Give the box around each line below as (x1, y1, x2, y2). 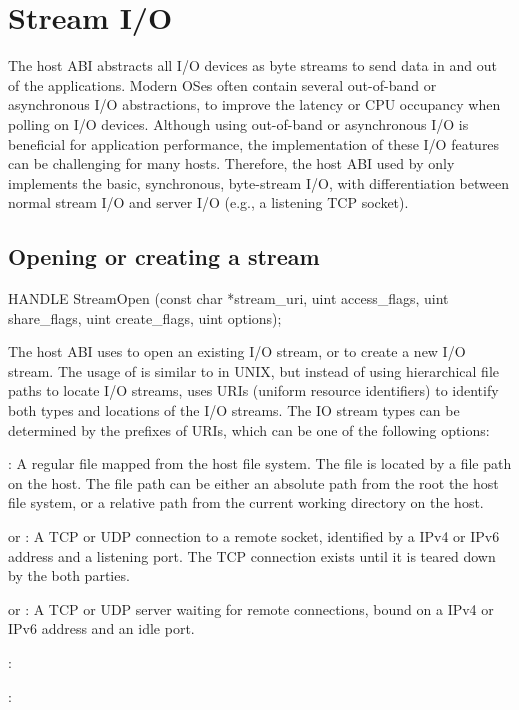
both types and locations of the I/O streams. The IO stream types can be (8, 400, 460, 421)
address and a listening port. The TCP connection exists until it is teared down (8, 545, 496, 566)
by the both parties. (8, 565, 130, 586)
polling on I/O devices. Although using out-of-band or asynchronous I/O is (8, 113, 469, 134)
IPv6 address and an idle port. (8, 618, 195, 639)
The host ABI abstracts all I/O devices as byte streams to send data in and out (8, 55, 497, 76)
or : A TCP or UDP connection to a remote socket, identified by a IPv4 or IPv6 (8, 526, 500, 547)
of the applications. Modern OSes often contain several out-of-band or (8, 74, 437, 95)
